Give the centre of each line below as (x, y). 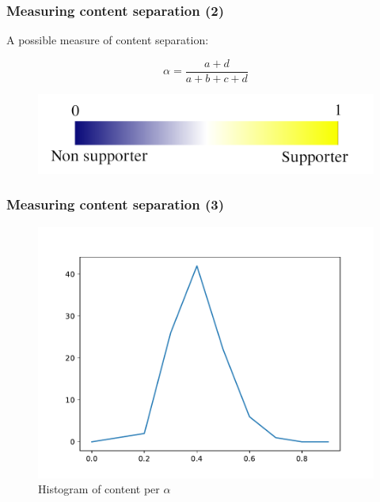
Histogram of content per (99, 489)
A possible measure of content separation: (108, 40)
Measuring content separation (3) (115, 204)
